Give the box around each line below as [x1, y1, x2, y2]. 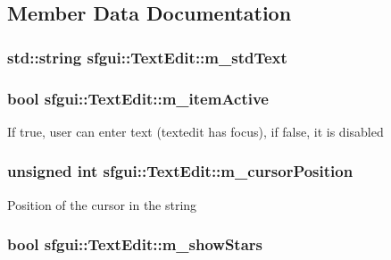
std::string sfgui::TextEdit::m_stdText [7, 46, 287, 68]
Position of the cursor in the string [7, 195, 197, 214]
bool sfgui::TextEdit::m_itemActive [7, 87, 269, 109]
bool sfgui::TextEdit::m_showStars [7, 233, 263, 256]
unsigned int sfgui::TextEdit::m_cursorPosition [7, 160, 354, 182]
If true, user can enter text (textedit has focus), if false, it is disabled [7, 122, 384, 140]
